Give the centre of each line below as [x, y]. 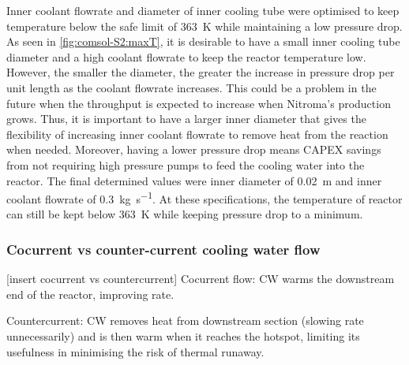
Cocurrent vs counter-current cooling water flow [163, 249]
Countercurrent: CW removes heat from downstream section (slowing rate [185, 320]
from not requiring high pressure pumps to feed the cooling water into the [186, 164]
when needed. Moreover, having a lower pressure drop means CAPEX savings [194, 149]
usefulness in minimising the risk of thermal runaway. [135, 351]
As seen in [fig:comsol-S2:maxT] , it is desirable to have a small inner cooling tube [203, 41]
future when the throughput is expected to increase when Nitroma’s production [199, 103]
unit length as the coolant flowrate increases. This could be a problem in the [191, 87]
